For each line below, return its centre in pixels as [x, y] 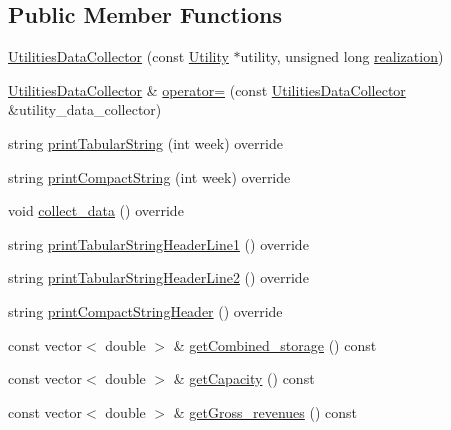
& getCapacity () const [244, 378]
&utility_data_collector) [85, 109]
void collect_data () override [96, 210]
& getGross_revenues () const [265, 411]
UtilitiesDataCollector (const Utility [118, 56]
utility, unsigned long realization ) [342, 56]
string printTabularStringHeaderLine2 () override [158, 277]
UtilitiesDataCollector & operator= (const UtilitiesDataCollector [207, 89]
